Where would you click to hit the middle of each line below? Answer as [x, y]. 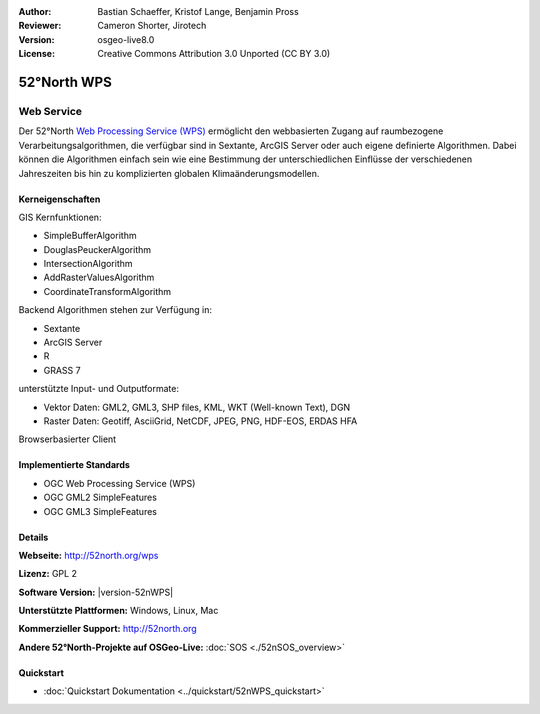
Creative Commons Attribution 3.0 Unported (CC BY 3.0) [214, 54]
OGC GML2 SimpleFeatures [100, 497]
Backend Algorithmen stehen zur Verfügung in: [115, 310]
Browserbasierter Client [67, 439]
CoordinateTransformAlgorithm [107, 291]
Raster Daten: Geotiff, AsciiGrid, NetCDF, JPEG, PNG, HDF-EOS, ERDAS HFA [200, 421]
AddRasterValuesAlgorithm [99, 277]
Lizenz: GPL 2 [47, 574]
